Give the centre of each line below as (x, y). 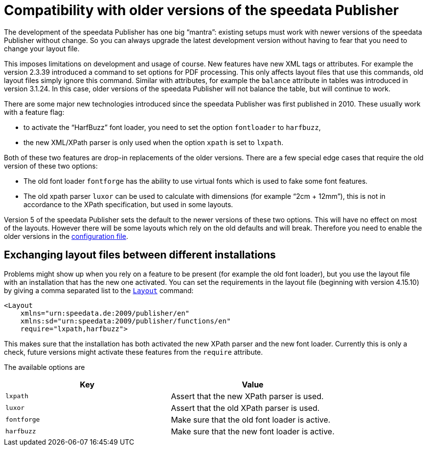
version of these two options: (51, 166)
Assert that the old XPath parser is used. (245, 408)
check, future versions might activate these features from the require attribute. (134, 352)
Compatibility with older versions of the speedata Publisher (202, 10)
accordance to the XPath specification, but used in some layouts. (128, 204)
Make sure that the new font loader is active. (253, 431)
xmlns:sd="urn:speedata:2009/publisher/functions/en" (125, 321)
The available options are (45, 367)
